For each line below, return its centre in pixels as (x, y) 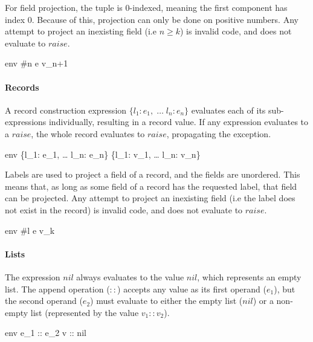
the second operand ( (44, 301)
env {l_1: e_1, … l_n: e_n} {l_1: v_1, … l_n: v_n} (103, 154)
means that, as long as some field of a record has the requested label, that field (151, 186)
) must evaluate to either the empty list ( (166, 301)
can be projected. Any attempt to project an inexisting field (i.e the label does (150, 198)
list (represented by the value (85, 312)
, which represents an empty (249, 276)
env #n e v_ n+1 (37, 63)
